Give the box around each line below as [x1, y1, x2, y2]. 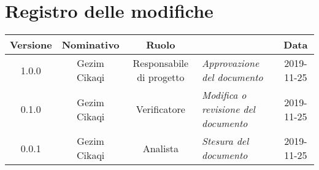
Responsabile [133, 56, 189, 71]
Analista [142, 141, 179, 155]
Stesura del [202, 134, 249, 149]
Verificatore [136, 102, 185, 117]
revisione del [202, 102, 255, 117]
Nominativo [61, 37, 120, 52]
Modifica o [202, 88, 247, 102]
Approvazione [202, 56, 259, 71]
